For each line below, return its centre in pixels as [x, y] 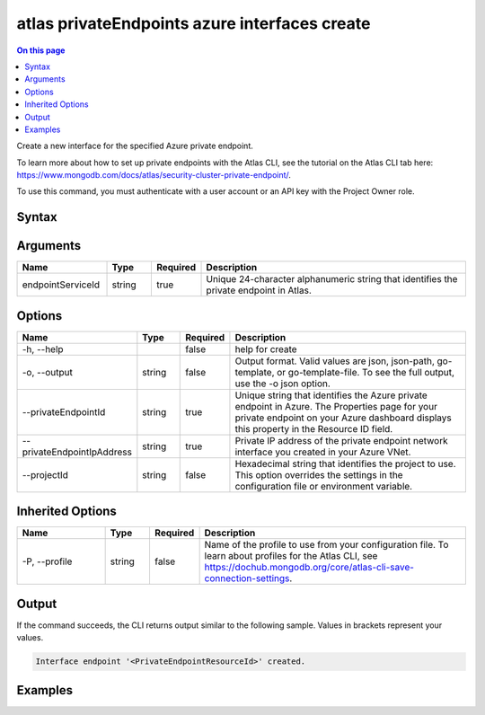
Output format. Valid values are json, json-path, [335, 361]
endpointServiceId [61, 285]
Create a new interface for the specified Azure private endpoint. [135, 146]
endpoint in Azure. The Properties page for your [336, 406]
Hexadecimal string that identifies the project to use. [346, 463]
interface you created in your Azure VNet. [323, 452]
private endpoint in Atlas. [259, 290]
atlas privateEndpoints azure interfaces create [194, 23]
